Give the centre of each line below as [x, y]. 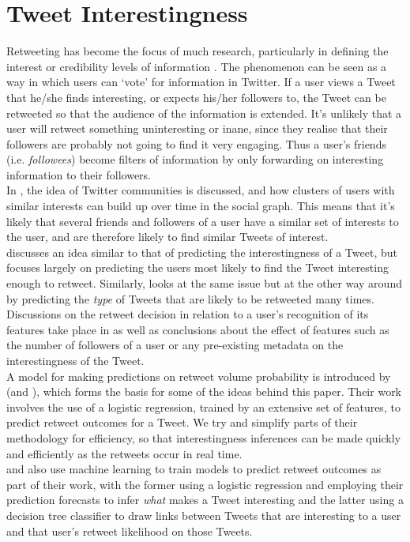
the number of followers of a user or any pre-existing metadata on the [175, 345]
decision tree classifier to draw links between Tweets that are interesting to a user [204, 515]
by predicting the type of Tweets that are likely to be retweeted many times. [190, 298]
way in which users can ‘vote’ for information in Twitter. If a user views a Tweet [201, 82]
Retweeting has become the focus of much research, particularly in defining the [197, 51]
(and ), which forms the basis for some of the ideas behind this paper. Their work [204, 391]
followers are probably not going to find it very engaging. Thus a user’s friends [196, 143]
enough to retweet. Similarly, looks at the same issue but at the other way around [204, 283]
